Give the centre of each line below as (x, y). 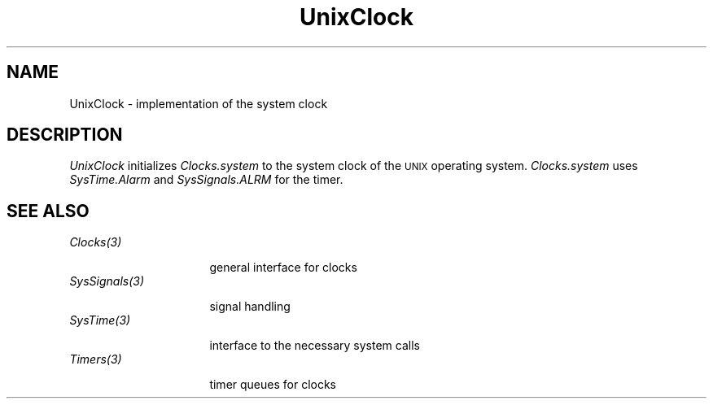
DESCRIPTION (65, 135)
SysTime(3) (100, 320)
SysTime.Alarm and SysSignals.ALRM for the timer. (206, 180)
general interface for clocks (283, 268)
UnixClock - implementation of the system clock (199, 103)
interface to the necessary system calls (315, 346)
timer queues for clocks (273, 385)
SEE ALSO (48, 211)
